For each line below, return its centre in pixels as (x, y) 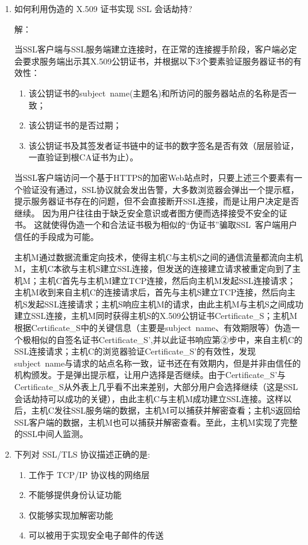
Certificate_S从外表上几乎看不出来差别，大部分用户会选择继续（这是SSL (156, 387)
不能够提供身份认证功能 (75, 495)
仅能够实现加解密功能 (71, 515)
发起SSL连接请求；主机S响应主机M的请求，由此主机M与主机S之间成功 (165, 304)
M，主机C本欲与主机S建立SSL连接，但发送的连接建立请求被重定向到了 (153, 269)
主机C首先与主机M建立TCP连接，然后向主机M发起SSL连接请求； (167, 280)
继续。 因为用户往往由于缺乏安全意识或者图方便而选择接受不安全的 (146, 213)
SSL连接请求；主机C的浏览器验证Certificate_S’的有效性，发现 (135, 351)
